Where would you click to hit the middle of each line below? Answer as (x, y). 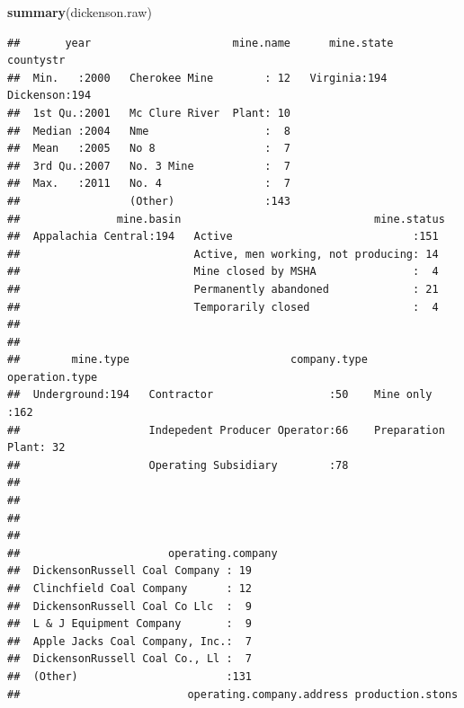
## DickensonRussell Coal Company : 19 (130, 571)
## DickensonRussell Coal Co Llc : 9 (130, 606)
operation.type (53, 377)
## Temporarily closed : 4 (223, 307)
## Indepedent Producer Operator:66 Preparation (226, 430)
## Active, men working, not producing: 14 (223, 254)
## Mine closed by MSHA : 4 (223, 272)
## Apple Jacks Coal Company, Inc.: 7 (130, 641)
